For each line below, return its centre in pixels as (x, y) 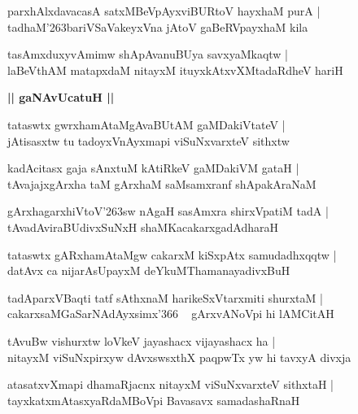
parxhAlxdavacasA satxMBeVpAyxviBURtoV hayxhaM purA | (164, 11)
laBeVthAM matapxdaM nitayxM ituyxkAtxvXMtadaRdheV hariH (175, 70)
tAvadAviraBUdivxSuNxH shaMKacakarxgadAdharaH (143, 227)
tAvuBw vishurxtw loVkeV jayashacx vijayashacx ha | (142, 340)
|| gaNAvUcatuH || (61, 97)
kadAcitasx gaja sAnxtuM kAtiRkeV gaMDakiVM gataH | (153, 168)
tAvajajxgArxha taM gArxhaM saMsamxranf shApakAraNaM (162, 183)
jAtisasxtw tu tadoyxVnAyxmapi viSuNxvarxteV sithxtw (148, 140)
